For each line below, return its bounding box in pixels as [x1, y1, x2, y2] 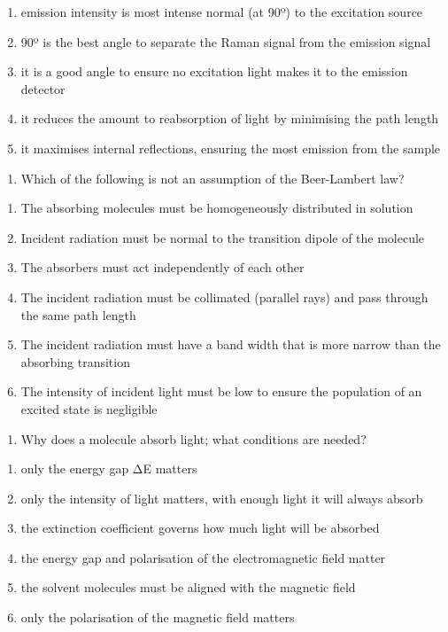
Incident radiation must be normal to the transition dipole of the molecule [20, 228, 425, 246]
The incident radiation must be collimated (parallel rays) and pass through [20, 287, 429, 306]
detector [20, 79, 66, 98]
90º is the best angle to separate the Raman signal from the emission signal [20, 32, 431, 51]
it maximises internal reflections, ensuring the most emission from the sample [20, 138, 441, 157]
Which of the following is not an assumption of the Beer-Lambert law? [20, 168, 405, 187]
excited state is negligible [20, 399, 158, 417]
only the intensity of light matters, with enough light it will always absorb [20, 488, 423, 507]
